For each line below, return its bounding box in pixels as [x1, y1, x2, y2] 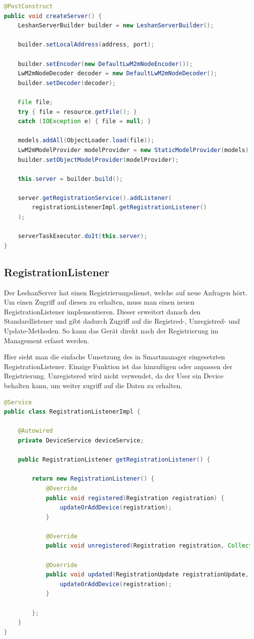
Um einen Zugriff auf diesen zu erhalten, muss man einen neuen [4, 297, 194, 307]
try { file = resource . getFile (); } [18, 108, 137, 115]
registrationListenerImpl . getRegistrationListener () [32, 204, 207, 211]
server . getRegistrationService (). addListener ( [18, 194, 172, 201]
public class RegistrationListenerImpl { [4, 408, 141, 416]
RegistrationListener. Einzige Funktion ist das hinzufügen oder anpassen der [4, 361, 233, 371]
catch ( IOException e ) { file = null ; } [18, 118, 151, 125]
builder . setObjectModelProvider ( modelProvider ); [18, 156, 179, 163]
